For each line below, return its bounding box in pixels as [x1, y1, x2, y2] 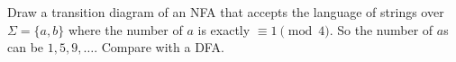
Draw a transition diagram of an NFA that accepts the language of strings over [7, 3, 444, 21]
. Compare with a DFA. [94, 38, 224, 57]
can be [7, 38, 44, 57]
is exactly [197, 20, 251, 39]
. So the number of [329, 20, 433, 39]
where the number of [68, 20, 183, 39]
